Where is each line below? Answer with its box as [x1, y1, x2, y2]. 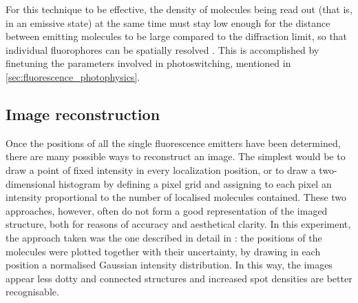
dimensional [6, 176, 56, 190]
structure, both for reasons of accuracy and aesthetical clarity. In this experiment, [6, 217, 351, 231]
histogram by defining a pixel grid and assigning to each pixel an [59, 176, 332, 190]
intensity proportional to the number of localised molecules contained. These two [6, 190, 347, 204]
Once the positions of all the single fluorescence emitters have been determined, [6, 135, 341, 150]
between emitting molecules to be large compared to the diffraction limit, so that [6, 29, 348, 43]
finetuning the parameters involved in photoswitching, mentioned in [6, 56, 291, 70]
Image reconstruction [6, 103, 160, 124]
